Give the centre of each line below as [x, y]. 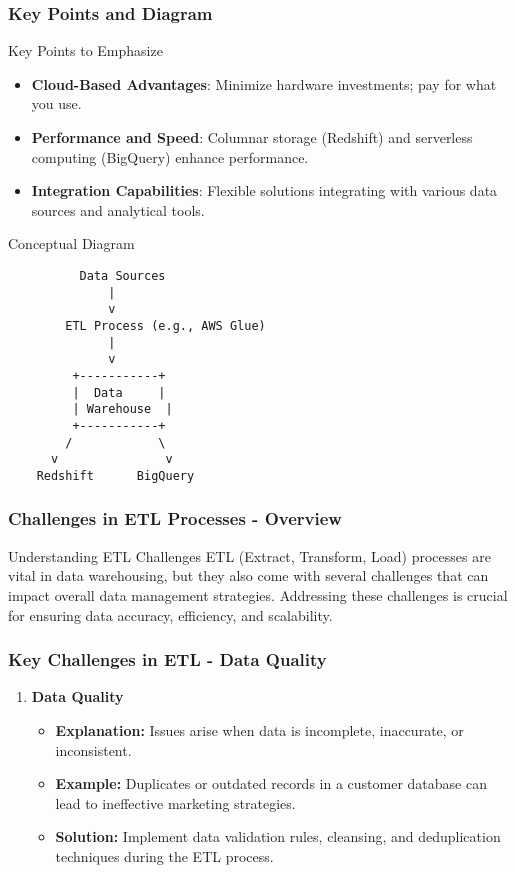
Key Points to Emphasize [85, 50]
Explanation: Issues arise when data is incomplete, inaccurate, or [259, 729]
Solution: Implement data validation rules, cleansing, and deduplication [278, 836]
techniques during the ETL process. [164, 855]
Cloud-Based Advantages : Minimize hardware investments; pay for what [264, 83]
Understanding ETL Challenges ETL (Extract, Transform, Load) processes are [249, 555]
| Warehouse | [122, 409]
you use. [56, 103]
